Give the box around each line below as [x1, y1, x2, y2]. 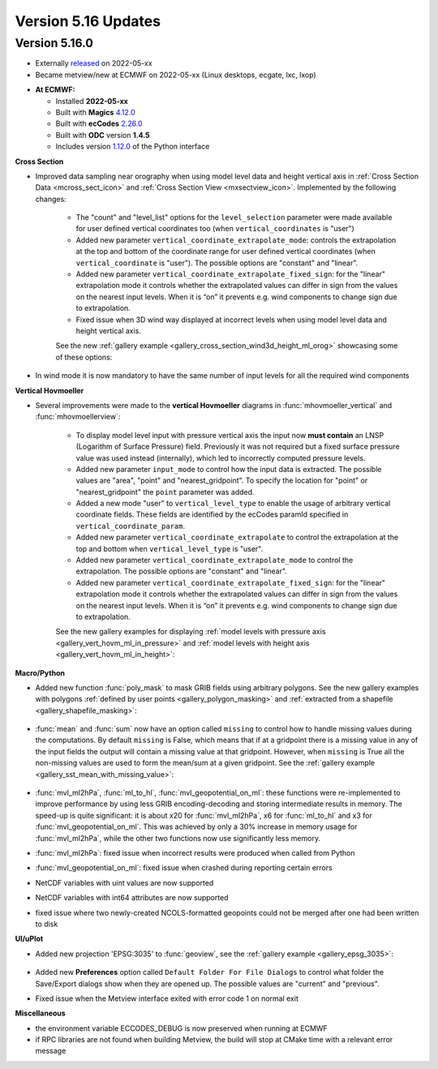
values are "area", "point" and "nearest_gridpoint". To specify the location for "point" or [75, 475, 368, 486]
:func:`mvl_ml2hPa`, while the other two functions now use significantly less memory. [35, 833, 320, 843]
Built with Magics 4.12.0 [55, 107, 135, 117]
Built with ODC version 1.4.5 [55, 130, 150, 140]
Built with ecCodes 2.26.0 [55, 118, 143, 129]
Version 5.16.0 [15, 36, 93, 50]
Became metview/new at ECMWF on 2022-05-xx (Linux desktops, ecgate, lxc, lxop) [35, 70, 316, 79]
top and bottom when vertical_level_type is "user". [75, 543, 264, 553]
